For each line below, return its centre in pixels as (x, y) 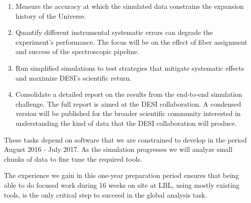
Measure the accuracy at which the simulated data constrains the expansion (130, 6)
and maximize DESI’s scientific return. (74, 77)
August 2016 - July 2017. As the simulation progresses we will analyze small (118, 149)
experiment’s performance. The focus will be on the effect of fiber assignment (131, 42)
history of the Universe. (51, 15)
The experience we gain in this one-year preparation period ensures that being (122, 175)
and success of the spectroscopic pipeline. (77, 51)
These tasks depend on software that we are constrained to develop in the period (125, 139)
